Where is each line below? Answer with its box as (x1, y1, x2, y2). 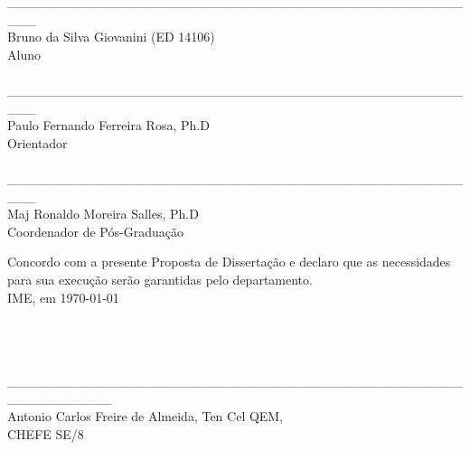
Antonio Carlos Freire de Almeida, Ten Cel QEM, (7, 407, 284, 426)
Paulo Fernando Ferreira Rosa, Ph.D (7, 116, 210, 135)
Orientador (7, 133, 68, 152)
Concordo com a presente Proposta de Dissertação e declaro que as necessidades (7, 252, 451, 271)
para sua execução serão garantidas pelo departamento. (7, 269, 313, 288)
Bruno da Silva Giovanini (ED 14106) (7, 27, 215, 46)
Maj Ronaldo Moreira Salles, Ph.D (7, 204, 199, 223)
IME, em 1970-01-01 (7, 287, 119, 306)
